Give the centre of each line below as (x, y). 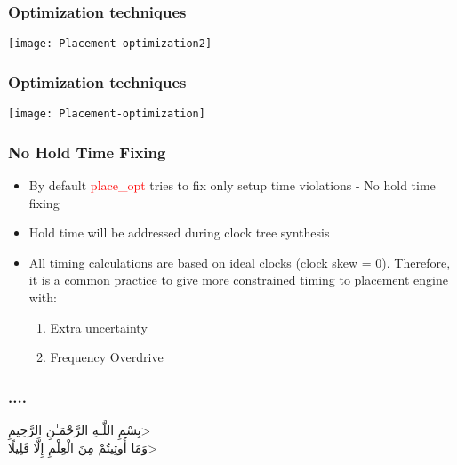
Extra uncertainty (99, 327)
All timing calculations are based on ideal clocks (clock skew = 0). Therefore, (240, 262)
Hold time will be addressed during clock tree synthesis (179, 232)
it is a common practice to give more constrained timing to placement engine (238, 280)
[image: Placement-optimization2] (110, 44)
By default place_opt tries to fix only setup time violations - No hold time (232, 184)
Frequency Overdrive (107, 357)
